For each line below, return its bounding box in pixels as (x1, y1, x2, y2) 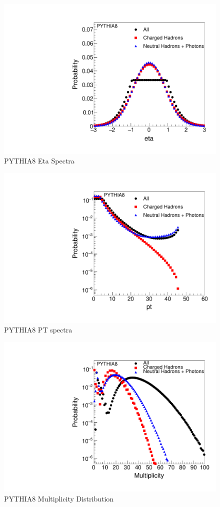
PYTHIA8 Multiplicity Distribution (4, 493, 114, 503)
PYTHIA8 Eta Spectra (4, 155, 74, 166)
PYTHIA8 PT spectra (4, 324, 72, 335)
